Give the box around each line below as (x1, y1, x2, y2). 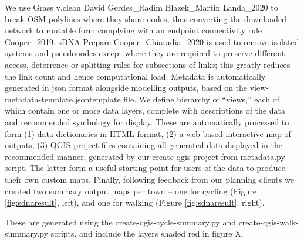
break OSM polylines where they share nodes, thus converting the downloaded (5, 12, 286, 25)
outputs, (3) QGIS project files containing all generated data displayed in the (5, 139, 282, 151)
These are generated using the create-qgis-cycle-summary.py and (5, 215, 236, 228)
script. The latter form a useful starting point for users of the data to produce (5, 162, 285, 174)
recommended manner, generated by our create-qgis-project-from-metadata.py (5, 150, 285, 162)
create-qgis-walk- (238, 215, 299, 228)
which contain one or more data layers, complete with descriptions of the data (5, 104, 285, 117)
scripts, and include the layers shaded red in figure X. (50, 227, 244, 239)
